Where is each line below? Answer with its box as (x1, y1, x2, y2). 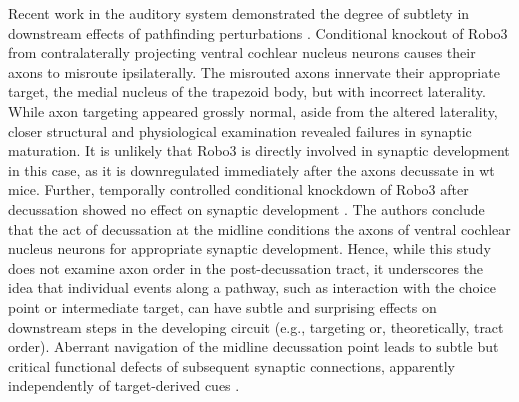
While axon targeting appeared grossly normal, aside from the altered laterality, (8, 100, 498, 121)
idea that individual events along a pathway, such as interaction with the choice (8, 277, 496, 298)
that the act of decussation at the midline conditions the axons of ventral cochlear (8, 218, 511, 239)
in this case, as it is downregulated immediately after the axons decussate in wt (8, 159, 495, 180)
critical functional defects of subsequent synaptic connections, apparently (8, 355, 455, 376)
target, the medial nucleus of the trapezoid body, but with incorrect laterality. (8, 81, 486, 102)
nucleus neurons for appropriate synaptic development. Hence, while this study (8, 238, 491, 259)
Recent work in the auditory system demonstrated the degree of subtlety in (8, 3, 470, 23)
